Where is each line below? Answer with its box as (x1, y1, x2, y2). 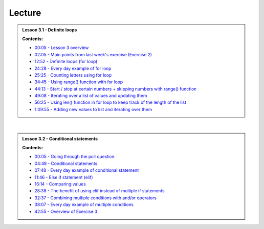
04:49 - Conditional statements (34, 160, 98, 166)
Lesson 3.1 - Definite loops (22, 27, 77, 33)
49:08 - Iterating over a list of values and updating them (34, 93, 147, 99)
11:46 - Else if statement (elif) (34, 174, 93, 180)
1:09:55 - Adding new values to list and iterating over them (34, 106, 152, 112)
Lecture (9, 7, 42, 18)
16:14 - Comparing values (34, 181, 86, 187)
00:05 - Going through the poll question (34, 154, 115, 160)
